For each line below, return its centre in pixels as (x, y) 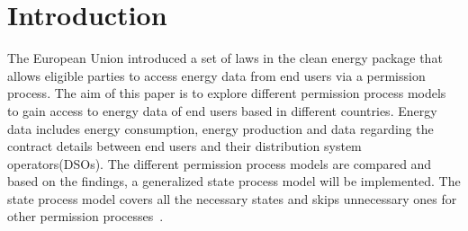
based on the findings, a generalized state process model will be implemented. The (234, 181)
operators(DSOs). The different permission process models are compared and (220, 163)
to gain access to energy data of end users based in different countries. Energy (222, 110)
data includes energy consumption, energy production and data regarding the (220, 128)
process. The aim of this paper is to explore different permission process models (227, 93)
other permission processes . (85, 216)
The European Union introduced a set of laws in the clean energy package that (225, 58)
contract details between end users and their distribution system (184, 146)
